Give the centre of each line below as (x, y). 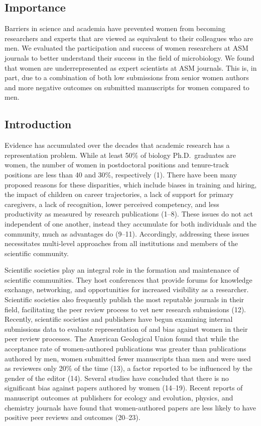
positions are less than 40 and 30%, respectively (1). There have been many (121, 174)
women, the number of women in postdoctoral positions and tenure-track (117, 165)
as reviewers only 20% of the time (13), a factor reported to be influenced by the (128, 368)
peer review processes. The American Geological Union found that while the (122, 339)
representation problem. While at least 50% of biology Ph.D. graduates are (120, 155)
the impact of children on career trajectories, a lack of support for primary (119, 194)
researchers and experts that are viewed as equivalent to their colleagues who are (129, 38)
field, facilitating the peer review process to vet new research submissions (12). (125, 309)
